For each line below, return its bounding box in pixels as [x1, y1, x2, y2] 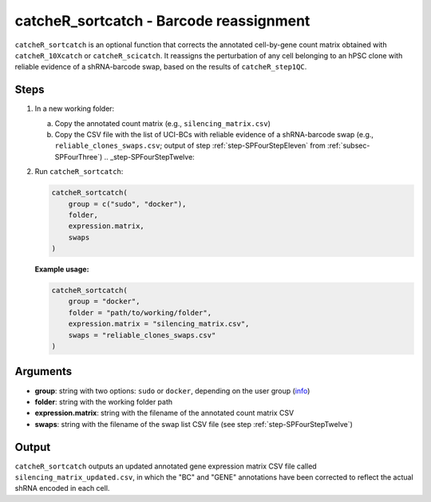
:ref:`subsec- [327, 140, 370, 151]
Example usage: [34, 264, 89, 275]
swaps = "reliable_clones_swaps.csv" [68, 330, 216, 339]
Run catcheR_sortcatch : [34, 167, 124, 176]
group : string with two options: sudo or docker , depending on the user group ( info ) [34, 385, 310, 395]
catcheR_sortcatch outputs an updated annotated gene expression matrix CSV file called [14, 461, 317, 471]
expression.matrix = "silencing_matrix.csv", [68, 319, 250, 329]
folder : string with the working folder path [34, 397, 173, 406]
